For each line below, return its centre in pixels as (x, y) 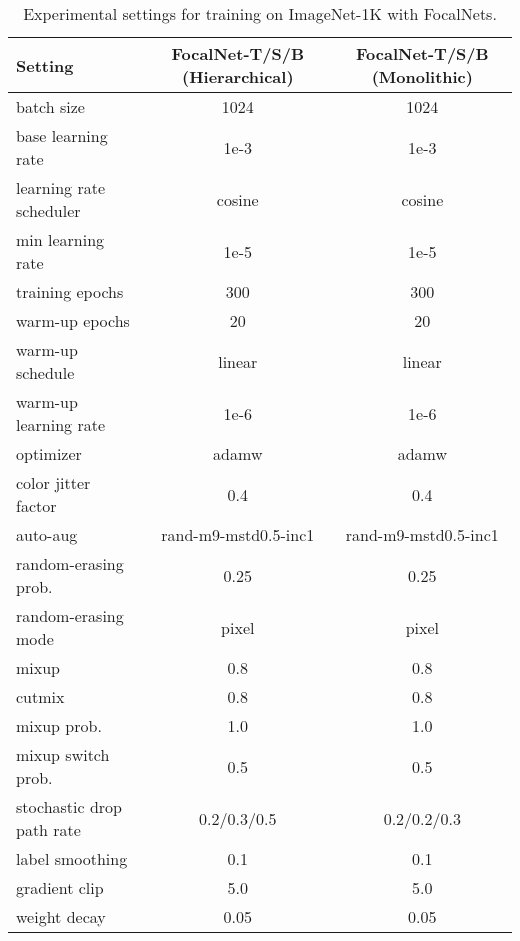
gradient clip (60, 887)
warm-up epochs (73, 320)
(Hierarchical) (237, 76)
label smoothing (72, 858)
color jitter (53, 482)
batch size (50, 106)
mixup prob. (59, 725)
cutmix (40, 696)
